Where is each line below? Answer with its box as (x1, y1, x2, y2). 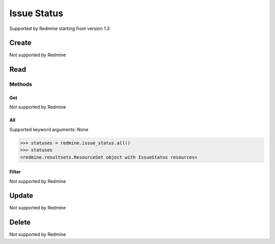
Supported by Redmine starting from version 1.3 (9, 25, 110, 32)
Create (9, 39, 32, 47)
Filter (9, 169, 21, 175)
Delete (9, 218, 31, 227)
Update (9, 191, 34, 200)
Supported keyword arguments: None (9, 126, 89, 132)
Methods (9, 81, 33, 88)
